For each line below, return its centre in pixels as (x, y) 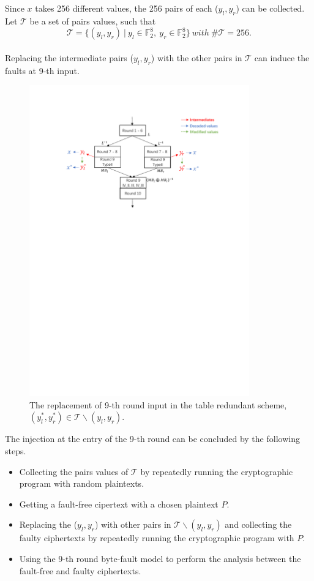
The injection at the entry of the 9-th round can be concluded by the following (152, 439)
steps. (16, 450)
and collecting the (258, 524)
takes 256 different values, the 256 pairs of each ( (127, 8)
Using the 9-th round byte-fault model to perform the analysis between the (160, 558)
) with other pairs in (133, 524)
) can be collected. (270, 8)
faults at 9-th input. (42, 70)
